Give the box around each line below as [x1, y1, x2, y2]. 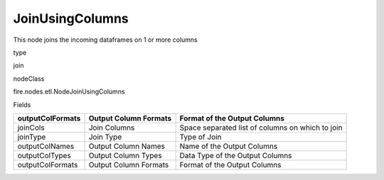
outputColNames [17, 141, 75, 151]
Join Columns [88, 123, 135, 133]
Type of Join [179, 132, 222, 142]
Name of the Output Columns [179, 141, 278, 151]
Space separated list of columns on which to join [179, 123, 343, 133]
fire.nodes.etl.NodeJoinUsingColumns [13, 87, 125, 96]
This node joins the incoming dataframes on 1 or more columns [13, 35, 198, 44]
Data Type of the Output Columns [179, 150, 292, 160]
